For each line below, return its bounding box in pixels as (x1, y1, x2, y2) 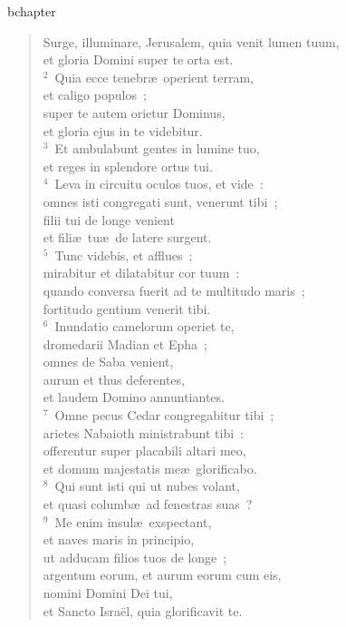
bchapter (7, 2, 56, 20)
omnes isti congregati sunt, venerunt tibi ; (43, 191, 278, 211)
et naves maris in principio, (43, 530, 195, 549)
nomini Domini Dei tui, (43, 583, 173, 602)
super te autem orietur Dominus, (43, 103, 226, 122)
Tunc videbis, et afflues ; (54, 245, 193, 264)
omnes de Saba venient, (43, 352, 174, 371)
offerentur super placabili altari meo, (43, 441, 246, 460)
